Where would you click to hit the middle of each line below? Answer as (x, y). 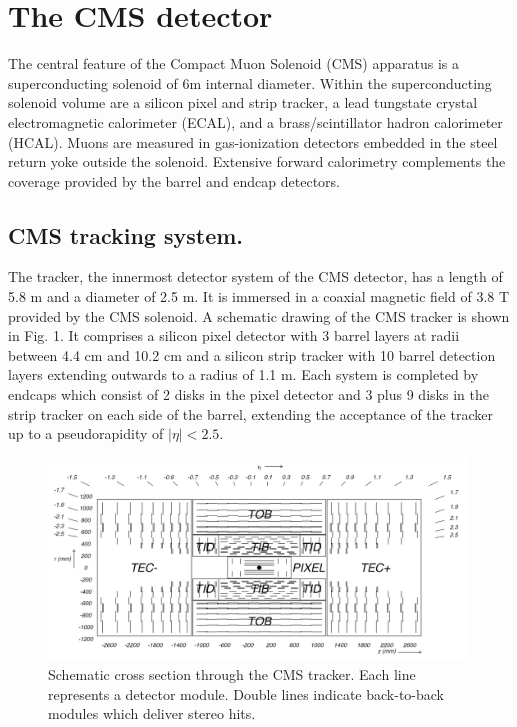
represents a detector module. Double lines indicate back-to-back (246, 693)
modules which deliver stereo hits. (152, 713)
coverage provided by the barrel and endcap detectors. (174, 180)
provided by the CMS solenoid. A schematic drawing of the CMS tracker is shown (259, 315)
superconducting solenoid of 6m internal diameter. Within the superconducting (250, 82)
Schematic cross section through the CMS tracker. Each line (232, 673)
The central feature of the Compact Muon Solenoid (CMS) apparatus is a (234, 63)
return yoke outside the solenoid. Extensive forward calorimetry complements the (257, 161)
